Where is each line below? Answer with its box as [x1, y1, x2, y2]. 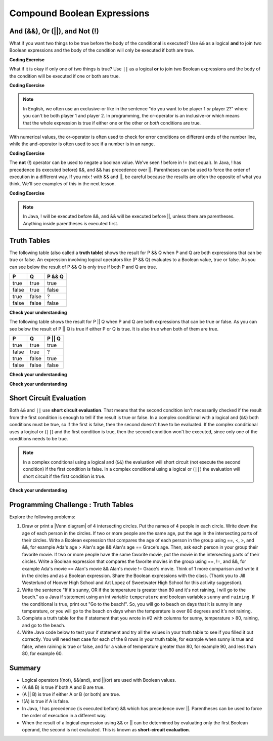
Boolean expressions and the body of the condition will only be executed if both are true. [9, 47, 195, 53]
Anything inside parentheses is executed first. [23, 220, 119, 226]
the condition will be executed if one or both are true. [9, 73, 120, 79]
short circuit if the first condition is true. [23, 473, 106, 479]
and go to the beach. [22, 622, 66, 628]
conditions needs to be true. [9, 435, 68, 441]
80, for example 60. [22, 650, 63, 656]
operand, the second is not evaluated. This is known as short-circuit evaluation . [22, 726, 191, 732]
